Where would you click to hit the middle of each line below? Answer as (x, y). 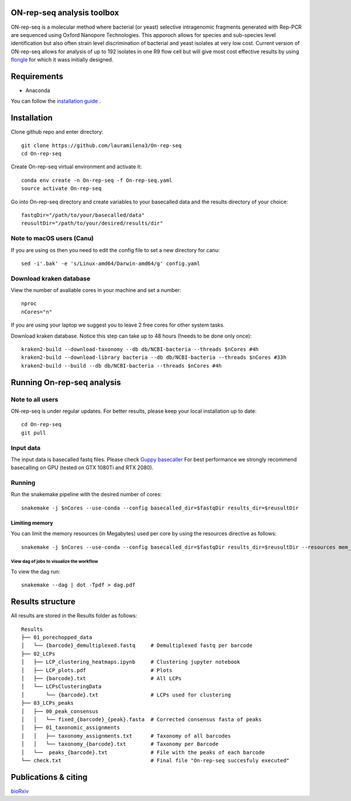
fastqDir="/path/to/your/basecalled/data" (83, 215)
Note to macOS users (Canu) (52, 239)
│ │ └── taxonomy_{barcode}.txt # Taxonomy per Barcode (120, 744)
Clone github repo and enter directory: (57, 132)
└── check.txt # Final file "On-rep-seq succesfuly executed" (155, 760)
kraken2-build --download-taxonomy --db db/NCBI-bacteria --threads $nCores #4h (140, 349)
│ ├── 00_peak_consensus (60, 711)
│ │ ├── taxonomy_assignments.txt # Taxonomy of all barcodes (126, 736)
